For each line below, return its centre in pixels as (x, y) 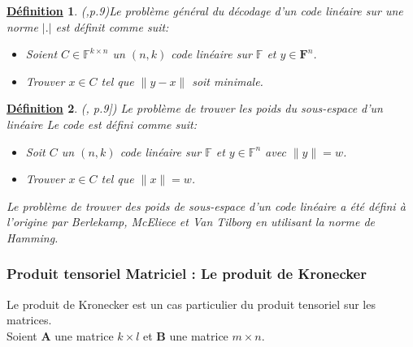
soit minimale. (228, 81)
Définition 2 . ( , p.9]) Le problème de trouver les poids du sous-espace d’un (195, 108)
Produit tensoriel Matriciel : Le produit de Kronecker (187, 274)
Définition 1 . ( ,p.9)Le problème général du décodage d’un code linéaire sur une (205, 11)
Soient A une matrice (60, 335)
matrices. (29, 320)
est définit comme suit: (112, 26)
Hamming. (33, 237)
